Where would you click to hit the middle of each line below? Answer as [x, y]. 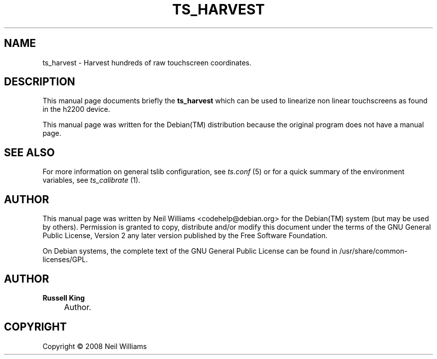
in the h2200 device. [76, 109]
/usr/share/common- [373, 251]
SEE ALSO [29, 152]
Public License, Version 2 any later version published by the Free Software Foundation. [185, 236]
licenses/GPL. [65, 260]
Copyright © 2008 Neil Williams [95, 346]
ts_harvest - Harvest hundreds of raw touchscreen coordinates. [147, 62]
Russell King [64, 298]
